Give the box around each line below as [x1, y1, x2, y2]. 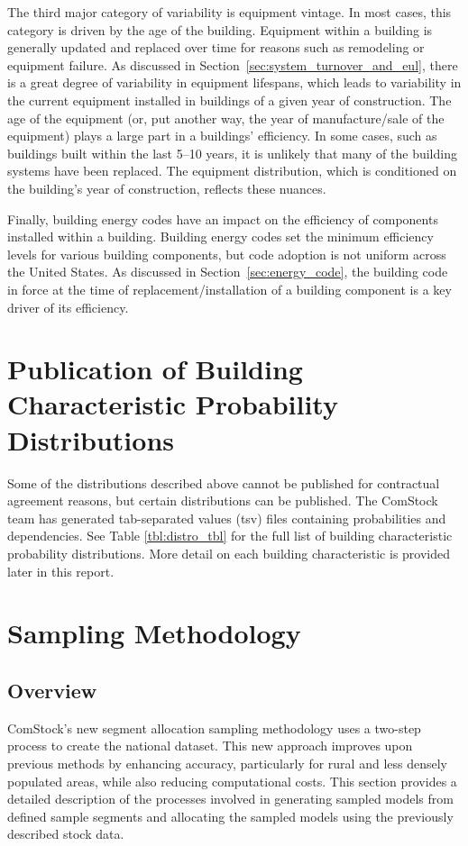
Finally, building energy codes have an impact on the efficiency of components [7, 209, 438, 228]
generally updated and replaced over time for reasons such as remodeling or [7, 38, 425, 57]
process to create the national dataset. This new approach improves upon [7, 736, 413, 755]
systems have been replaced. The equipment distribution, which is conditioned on [7, 161, 457, 180]
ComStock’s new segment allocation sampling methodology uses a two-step [7, 718, 421, 737]
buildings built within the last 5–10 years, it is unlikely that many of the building [7, 143, 457, 162]
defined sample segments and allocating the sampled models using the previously [7, 806, 454, 825]
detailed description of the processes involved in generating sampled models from [7, 789, 454, 808]
